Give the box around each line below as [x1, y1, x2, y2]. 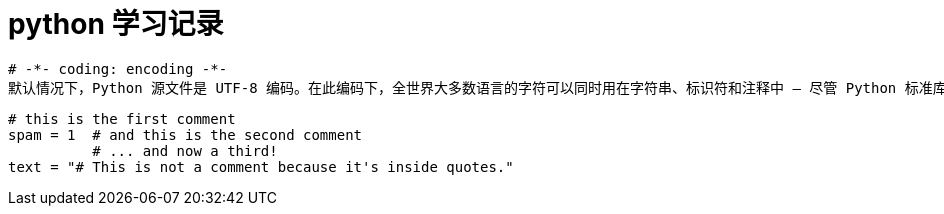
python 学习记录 [8, 7, 224, 41]
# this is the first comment [8, 110, 236, 127]
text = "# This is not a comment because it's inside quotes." [8, 158, 514, 175]
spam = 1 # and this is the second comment [8, 126, 363, 143]
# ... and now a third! [92, 142, 278, 159]
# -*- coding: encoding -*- [8, 60, 228, 77]
